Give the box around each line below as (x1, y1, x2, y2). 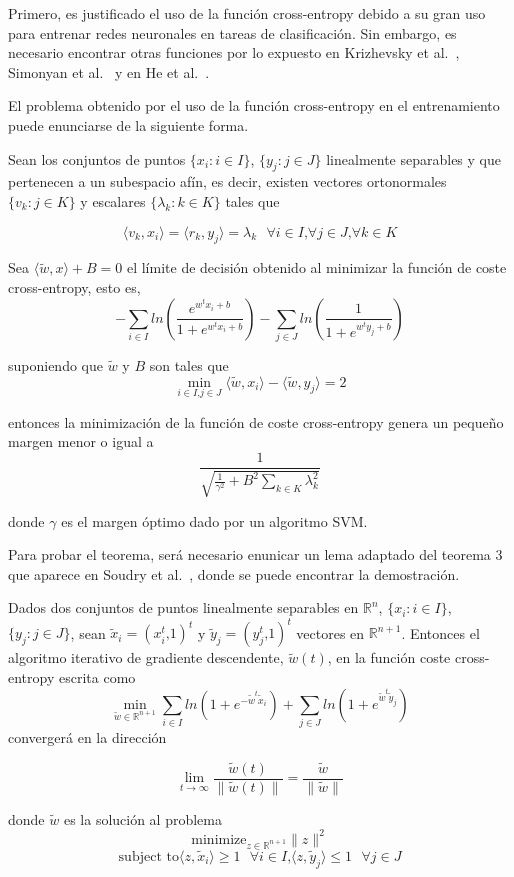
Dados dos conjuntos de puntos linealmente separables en (8, 597, 359, 618)
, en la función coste (327, 647, 451, 668)
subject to (118, 849, 179, 864)
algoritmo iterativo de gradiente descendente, (8, 647, 284, 668)
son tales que (149, 354, 229, 375)
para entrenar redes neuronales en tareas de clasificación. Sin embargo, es (8, 22, 457, 43)
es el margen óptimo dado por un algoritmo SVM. (61, 510, 368, 531)
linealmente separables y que (326, 148, 501, 169)
